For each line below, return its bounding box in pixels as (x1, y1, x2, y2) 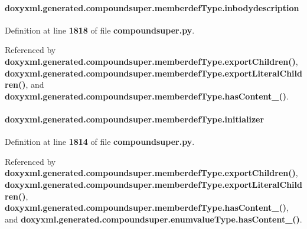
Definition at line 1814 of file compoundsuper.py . (5, 135, 195, 148)
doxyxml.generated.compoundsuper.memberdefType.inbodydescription (5, 1, 299, 14)
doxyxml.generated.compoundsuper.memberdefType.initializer (5, 112, 264, 125)
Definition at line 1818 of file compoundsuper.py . (5, 24, 195, 36)
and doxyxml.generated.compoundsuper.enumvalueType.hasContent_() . (5, 213, 302, 225)
